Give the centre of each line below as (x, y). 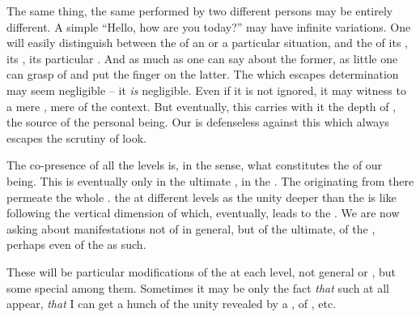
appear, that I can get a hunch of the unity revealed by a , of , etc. (172, 304)
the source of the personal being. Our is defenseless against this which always (198, 122)
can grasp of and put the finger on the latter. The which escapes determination (203, 74)
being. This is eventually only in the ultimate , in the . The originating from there (210, 180)
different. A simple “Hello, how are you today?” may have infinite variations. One (209, 26)
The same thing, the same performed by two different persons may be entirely (200, 11)
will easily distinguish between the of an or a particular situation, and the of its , (207, 43)
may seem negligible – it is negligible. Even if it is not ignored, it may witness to (206, 90)
